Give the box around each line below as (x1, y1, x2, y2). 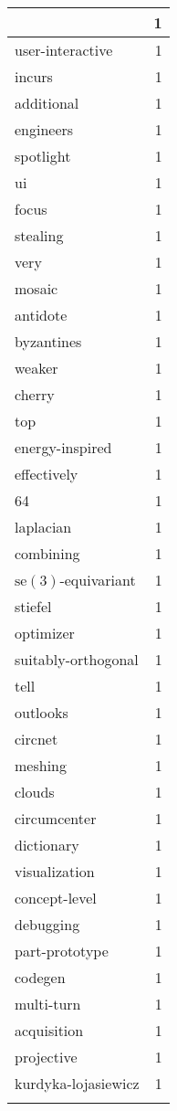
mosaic (15, 278, 58, 299)
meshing (15, 755, 67, 776)
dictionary (15, 834, 79, 855)
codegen (15, 967, 66, 988)
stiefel (15, 596, 52, 617)
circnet (15, 728, 58, 749)
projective (15, 1046, 78, 1067)
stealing (15, 225, 64, 246)
